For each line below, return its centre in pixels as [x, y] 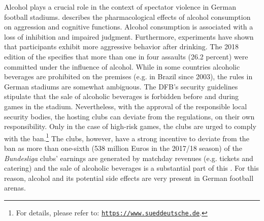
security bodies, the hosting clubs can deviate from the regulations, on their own [129, 116]
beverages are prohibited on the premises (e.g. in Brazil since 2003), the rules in [128, 76]
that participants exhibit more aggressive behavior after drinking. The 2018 [122, 46]
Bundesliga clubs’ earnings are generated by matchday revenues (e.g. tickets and [129, 158]
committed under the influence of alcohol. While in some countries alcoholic [122, 66]
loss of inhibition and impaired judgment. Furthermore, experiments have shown [129, 36]
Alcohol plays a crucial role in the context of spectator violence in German [120, 7]
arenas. [15, 188]
